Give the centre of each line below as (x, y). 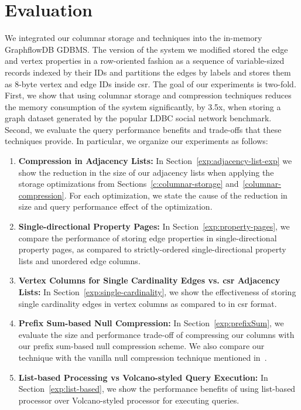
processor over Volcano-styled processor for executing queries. (129, 400)
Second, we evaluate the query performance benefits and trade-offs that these (143, 129)
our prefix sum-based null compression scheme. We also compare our (141, 346)
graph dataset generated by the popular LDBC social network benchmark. (138, 118)
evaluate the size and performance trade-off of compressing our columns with (156, 334)
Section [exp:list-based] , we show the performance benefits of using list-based (157, 389)
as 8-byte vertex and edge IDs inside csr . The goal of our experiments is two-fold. (150, 83)
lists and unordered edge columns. (79, 260)
